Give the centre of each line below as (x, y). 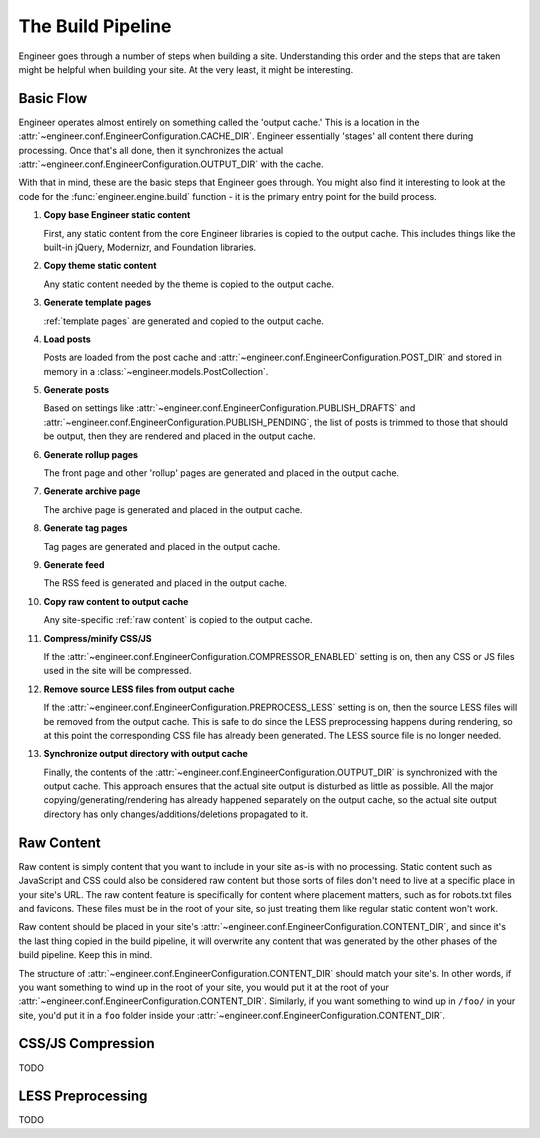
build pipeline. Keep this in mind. (85, 955)
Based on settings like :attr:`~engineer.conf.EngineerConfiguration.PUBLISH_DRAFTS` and (229, 408)
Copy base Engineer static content (117, 215)
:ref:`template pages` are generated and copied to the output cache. (184, 321)
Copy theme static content (100, 266)
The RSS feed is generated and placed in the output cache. (165, 583)
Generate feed (74, 564)
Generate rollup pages (91, 454)
